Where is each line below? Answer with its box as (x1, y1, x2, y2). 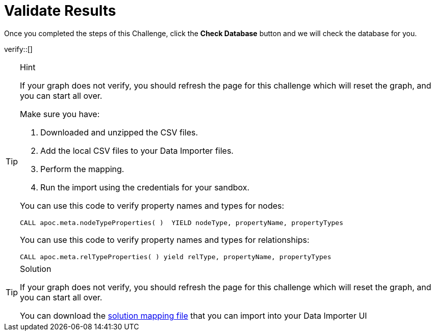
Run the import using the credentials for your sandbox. (40, 182, 250, 192)
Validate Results (4, 2, 116, 19)
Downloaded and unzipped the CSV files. (40, 127, 198, 137)
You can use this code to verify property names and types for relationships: (20, 234, 310, 245)
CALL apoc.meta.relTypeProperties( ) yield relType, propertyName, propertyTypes (20, 253, 331, 261)
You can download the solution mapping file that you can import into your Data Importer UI (20, 310, 367, 321)
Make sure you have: (20, 108, 100, 119)
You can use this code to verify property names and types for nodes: (20, 200, 285, 211)
